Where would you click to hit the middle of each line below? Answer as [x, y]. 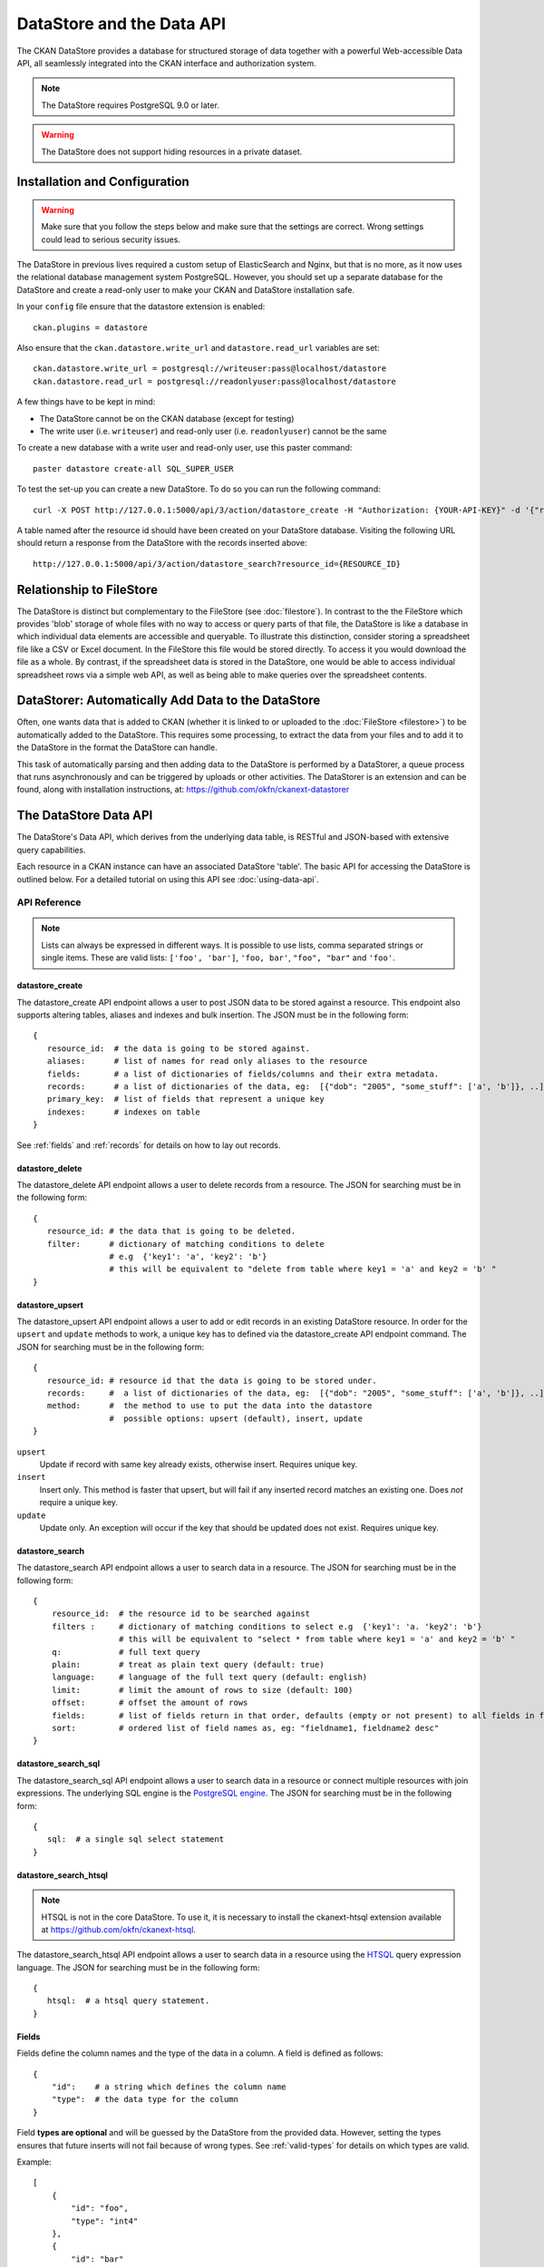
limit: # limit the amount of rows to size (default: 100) [202, 1690]
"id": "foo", [100, 2209]
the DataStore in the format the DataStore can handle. [117, 747]
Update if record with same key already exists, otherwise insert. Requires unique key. [199, 1464]
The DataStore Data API [85, 816]
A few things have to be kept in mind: [86, 402]
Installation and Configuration [103, 182]
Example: [34, 2162]
